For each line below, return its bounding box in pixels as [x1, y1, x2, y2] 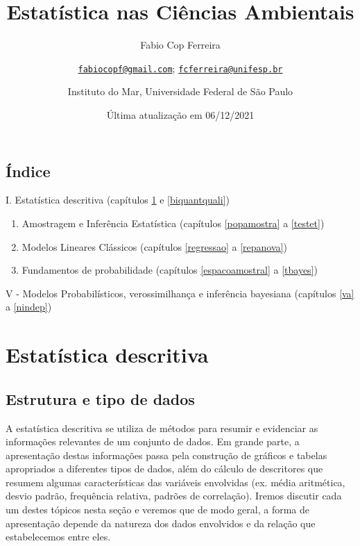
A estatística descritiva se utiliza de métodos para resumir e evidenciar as [6, 420, 318, 435]
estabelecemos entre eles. [6, 529, 111, 544]
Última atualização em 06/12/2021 [106, 107, 255, 122]
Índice [6, 160, 51, 181]
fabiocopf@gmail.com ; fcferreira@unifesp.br [78, 60, 283, 75]
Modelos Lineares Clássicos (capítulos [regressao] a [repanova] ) [22, 239, 287, 254]
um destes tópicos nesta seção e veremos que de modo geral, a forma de [6, 502, 309, 517]
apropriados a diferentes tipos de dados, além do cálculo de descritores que [6, 461, 323, 476]
